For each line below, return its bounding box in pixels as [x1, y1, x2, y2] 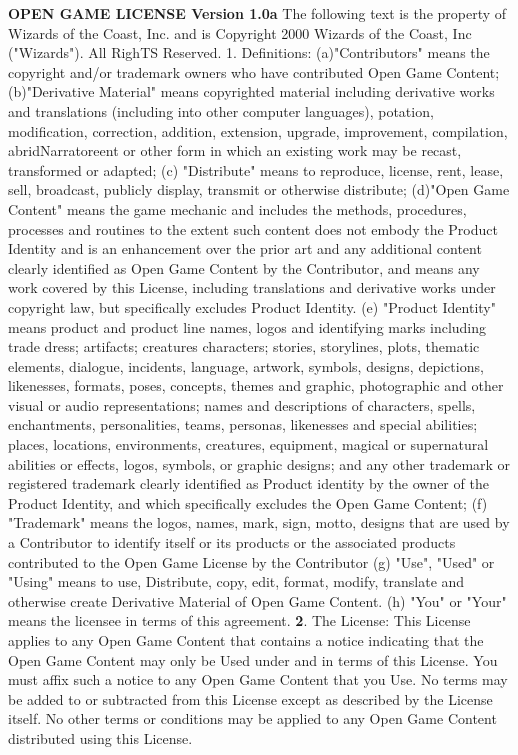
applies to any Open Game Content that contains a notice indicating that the [8, 630, 484, 650]
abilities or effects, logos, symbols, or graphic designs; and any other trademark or [8, 453, 511, 474]
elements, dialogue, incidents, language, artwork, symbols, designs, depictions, [8, 355, 484, 376]
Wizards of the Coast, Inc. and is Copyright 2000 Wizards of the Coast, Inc [8, 22, 472, 43]
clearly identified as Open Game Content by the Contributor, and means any [8, 257, 480, 278]
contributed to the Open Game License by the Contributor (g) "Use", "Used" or [8, 551, 495, 572]
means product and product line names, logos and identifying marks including [8, 316, 487, 337]
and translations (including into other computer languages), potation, [8, 100, 434, 121]
